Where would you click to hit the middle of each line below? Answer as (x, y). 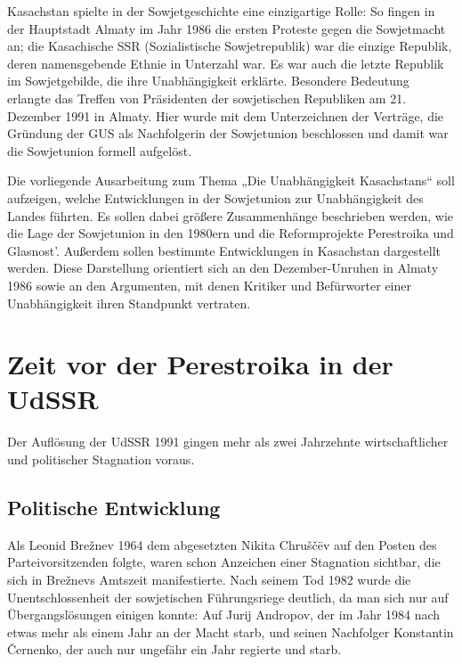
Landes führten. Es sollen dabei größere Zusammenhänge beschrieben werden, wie (231, 215)
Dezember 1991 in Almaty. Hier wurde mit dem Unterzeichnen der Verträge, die (226, 115)
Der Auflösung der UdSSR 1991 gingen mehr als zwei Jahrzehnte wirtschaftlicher (228, 442)
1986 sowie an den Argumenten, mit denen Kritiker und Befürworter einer (209, 285)
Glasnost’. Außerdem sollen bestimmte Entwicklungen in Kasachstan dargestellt (224, 250)
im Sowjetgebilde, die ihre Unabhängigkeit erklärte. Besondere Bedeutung (208, 81)
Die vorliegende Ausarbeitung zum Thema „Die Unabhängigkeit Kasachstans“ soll (231, 180)
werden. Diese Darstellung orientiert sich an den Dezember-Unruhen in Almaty (223, 268)
